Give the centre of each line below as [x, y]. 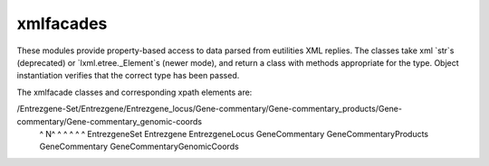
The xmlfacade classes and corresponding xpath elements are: [134, 92]
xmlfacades [62, 23]
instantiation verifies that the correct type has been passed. [128, 76]
